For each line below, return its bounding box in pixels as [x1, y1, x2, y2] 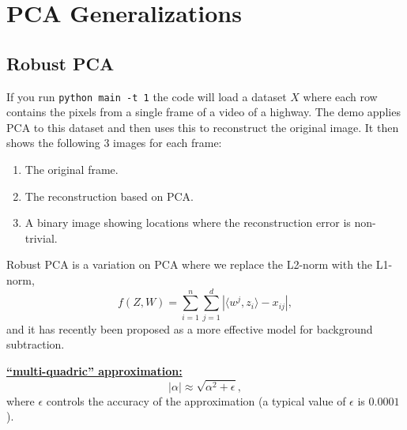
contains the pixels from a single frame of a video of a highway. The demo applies [6, 104, 401, 120]
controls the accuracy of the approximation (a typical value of [46, 392, 346, 409]
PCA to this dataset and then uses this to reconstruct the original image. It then [6, 119, 399, 135]
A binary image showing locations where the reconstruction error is [24, 214, 351, 231]
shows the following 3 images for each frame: [6, 134, 222, 151]
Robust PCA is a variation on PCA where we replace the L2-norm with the [6, 256, 373, 273]
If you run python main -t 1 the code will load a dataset [6, 88, 287, 104]
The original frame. [24, 161, 119, 178]
